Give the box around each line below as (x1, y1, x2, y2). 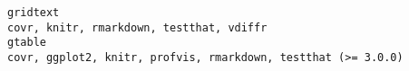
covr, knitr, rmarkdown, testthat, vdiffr (7, 21, 268, 34)
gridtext (7, 6, 60, 19)
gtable (7, 36, 46, 49)
